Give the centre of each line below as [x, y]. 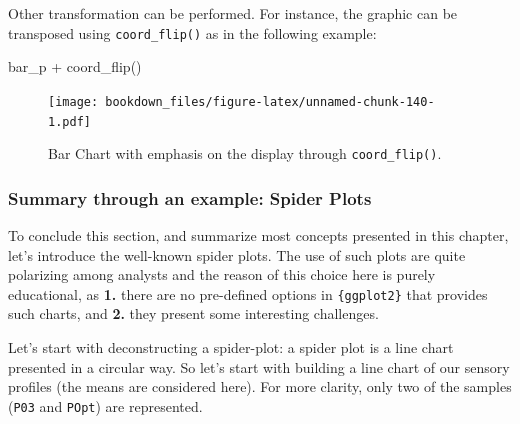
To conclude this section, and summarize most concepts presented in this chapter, [258, 235]
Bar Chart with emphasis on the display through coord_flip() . [245, 153]
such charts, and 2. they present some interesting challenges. [193, 313]
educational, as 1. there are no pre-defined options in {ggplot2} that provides [248, 293]
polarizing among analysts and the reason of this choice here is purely [222, 274]
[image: [73, 101]
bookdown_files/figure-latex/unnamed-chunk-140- [270, 101]
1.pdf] [69, 121]
